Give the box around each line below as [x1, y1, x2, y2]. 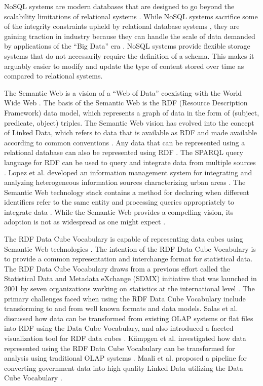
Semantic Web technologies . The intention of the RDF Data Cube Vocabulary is [4, 243, 256, 254]
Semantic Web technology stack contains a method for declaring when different [4, 186, 250, 197]
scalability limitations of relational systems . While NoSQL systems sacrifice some [4, 11, 258, 21]
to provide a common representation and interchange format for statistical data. [4, 253, 253, 264]
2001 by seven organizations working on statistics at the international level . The [4, 283, 255, 294]
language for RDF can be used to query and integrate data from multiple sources [4, 157, 256, 167]
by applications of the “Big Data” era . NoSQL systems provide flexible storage [4, 41, 250, 51]
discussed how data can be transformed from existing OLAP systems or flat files [4, 313, 253, 323]
